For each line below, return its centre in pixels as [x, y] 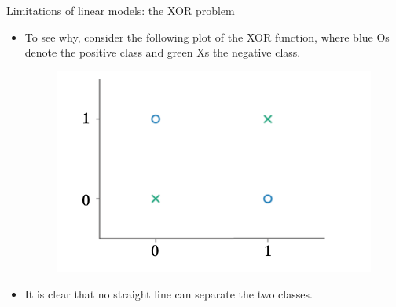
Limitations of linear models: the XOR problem [121, 10]
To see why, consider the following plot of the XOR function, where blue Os [207, 37]
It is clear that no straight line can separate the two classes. [169, 293]
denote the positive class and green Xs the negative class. [163, 52]
